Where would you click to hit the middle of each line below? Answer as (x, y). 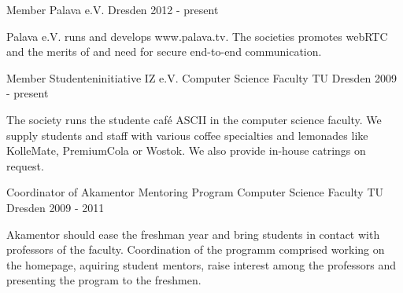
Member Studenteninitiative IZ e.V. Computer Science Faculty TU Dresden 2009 (202, 77)
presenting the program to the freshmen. (104, 280)
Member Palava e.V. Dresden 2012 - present (113, 9)
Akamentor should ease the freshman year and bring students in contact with (193, 234)
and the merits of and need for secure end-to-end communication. (164, 51)
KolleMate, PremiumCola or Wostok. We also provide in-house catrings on (186, 150)
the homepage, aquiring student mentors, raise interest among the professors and (201, 264)
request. (25, 165)
